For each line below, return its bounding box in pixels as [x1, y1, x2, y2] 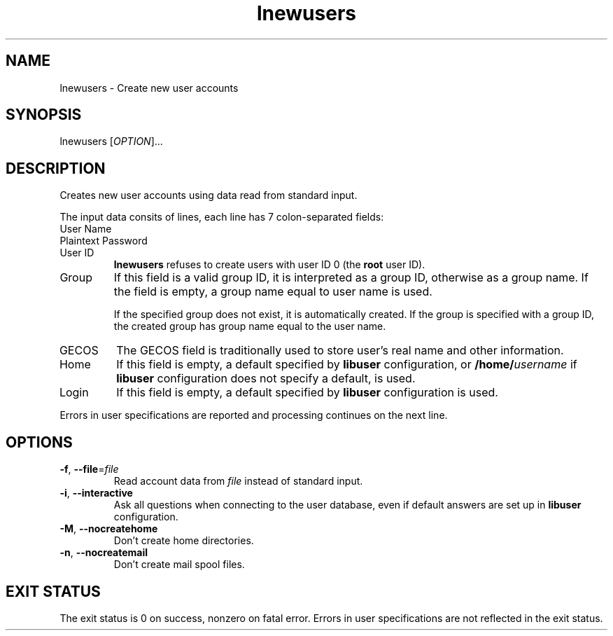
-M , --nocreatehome [59, 523, 158, 535]
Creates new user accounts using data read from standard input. [59, 189, 358, 202]
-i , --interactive [59, 487, 133, 499]
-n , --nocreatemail [59, 546, 148, 559]
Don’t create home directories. [113, 534, 254, 547]
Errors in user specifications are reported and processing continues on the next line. [59, 409, 448, 422]
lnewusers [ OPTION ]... [59, 135, 163, 148]
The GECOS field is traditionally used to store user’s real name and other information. [116, 343, 564, 358]
